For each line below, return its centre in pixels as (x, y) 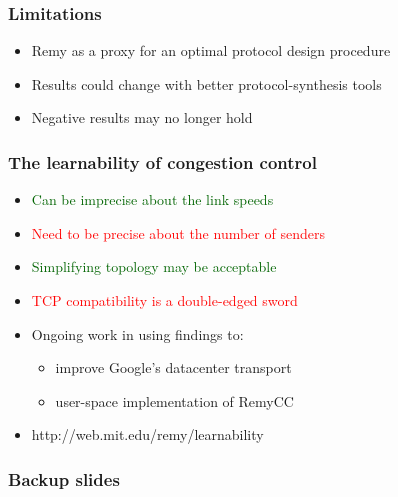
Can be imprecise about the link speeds (152, 199)
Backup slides (64, 478)
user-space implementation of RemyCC (174, 400)
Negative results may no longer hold (142, 117)
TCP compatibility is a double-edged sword (164, 300)
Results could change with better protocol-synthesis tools (206, 83)
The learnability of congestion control (162, 161)
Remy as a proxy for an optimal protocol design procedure (211, 50)
